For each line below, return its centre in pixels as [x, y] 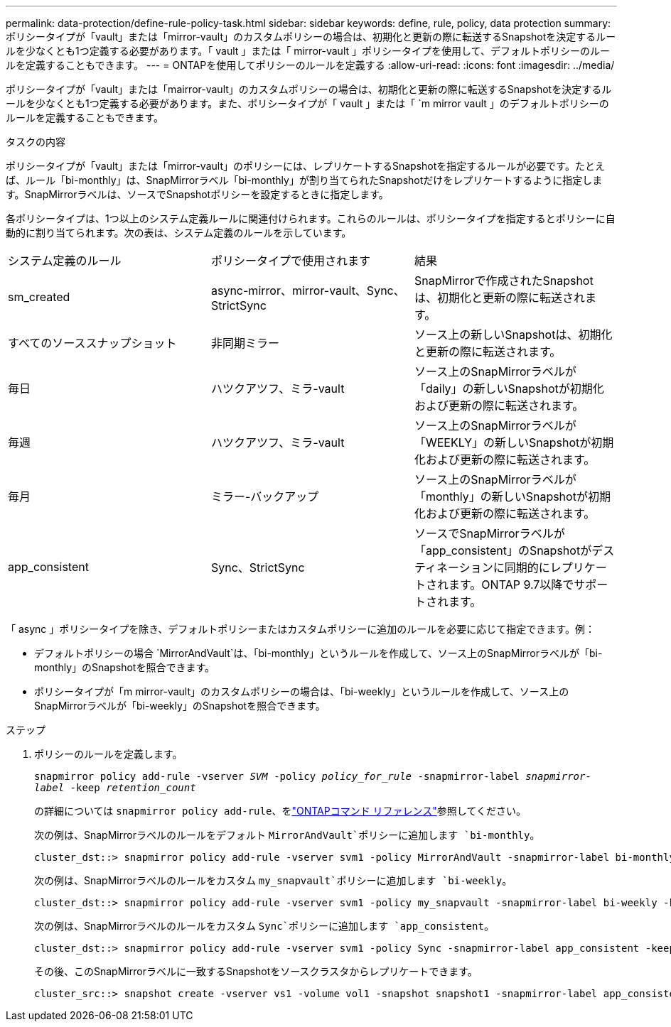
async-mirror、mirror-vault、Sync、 [308, 290]
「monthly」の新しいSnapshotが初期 [512, 496]
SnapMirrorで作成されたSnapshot [504, 281]
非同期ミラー [245, 343]
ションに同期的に [504, 567]
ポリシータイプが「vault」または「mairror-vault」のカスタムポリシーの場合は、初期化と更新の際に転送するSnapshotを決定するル [309, 89]
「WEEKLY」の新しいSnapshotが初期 [514, 442]
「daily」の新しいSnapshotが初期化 [509, 388]
